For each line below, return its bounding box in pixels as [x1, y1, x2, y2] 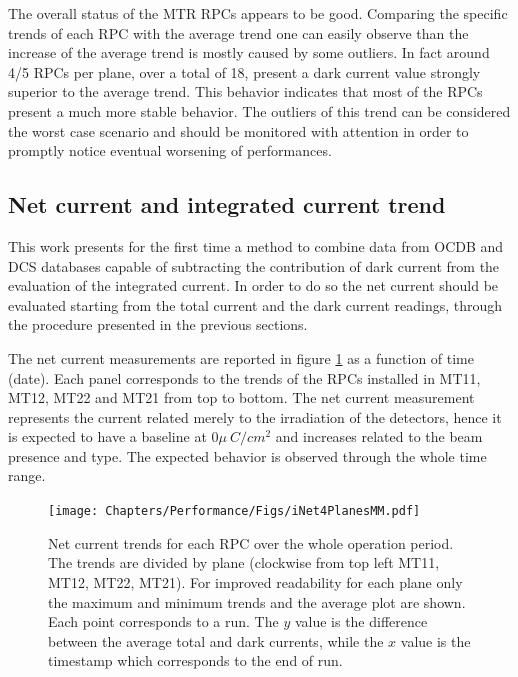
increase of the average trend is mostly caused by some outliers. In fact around [8, 42, 490, 63]
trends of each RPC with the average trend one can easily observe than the [8, 22, 469, 43]
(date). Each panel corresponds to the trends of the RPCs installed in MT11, [8, 367, 481, 388]
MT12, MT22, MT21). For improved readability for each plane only [48, 571, 463, 592]
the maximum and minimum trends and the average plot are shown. [48, 591, 466, 612]
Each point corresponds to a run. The [48, 611, 279, 632]
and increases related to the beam [275, 426, 483, 447]
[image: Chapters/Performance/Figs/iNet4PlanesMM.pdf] [48, 504, 421, 519]
